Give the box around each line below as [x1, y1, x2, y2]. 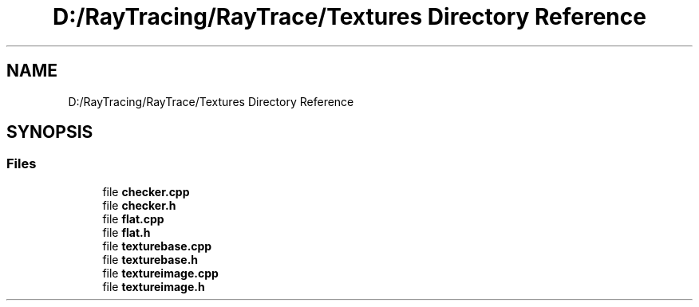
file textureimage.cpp [102, 266, 219, 280]
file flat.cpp [102, 211, 164, 226]
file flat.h [102, 225, 151, 239]
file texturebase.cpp [102, 238, 212, 253]
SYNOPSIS [6, 122, 93, 143]
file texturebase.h [102, 252, 199, 266]
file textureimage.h [102, 279, 205, 293]
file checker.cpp [102, 184, 190, 199]
